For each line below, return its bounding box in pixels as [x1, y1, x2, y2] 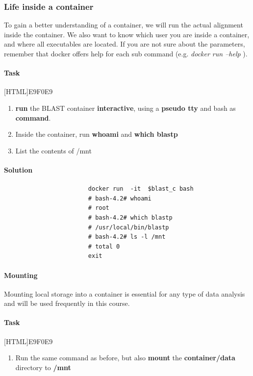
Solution [4, 164, 33, 175]
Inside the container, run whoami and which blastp [15, 129, 178, 139]
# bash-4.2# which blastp [88, 214, 173, 221]
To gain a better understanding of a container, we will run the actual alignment [4, 20, 243, 30]
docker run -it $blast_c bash [88, 185, 194, 193]
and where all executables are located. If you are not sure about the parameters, [4, 39, 245, 49]
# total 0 [88, 243, 120, 250]
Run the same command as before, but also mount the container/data [15, 352, 235, 363]
